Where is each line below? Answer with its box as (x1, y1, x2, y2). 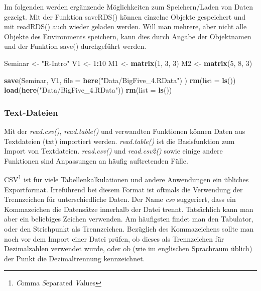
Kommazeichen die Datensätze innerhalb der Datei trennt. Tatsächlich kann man (4, 203, 253, 214)
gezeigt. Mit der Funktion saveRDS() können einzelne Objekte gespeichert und (4, 11, 246, 22)
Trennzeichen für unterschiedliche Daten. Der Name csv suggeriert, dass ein (4, 194, 236, 204)
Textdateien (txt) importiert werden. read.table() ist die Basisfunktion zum (4, 135, 235, 146)
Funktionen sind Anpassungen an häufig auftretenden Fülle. (4, 155, 188, 166)
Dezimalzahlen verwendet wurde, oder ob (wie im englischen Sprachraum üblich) (4, 243, 252, 254)
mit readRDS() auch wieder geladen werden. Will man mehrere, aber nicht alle (4, 21, 247, 32)
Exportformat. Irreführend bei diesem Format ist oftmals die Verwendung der (4, 184, 243, 194)
